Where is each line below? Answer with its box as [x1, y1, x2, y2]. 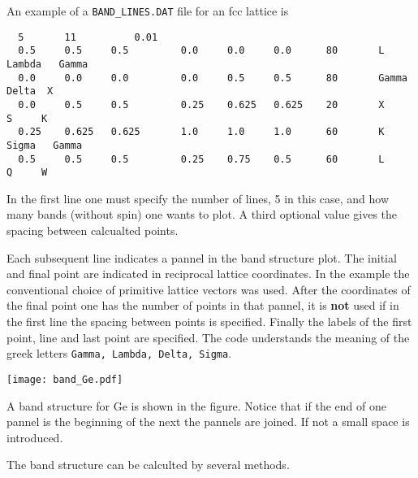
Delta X [6, 85, 54, 98]
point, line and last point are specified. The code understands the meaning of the [6, 328, 410, 345]
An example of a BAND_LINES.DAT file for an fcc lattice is [6, 2, 289, 19]
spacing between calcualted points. [6, 222, 179, 239]
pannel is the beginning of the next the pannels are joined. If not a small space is [6, 413, 410, 430]
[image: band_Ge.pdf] [6, 373, 123, 385]
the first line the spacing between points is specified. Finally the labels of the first [6, 313, 412, 330]
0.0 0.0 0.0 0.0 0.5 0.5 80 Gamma [18, 72, 407, 84]
